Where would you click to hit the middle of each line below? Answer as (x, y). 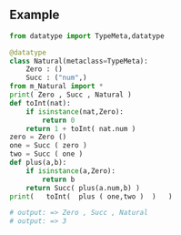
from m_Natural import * (56, 87)
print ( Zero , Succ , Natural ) (70, 95)
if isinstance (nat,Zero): (75, 112)
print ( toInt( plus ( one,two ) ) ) (91, 196)
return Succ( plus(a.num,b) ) (83, 188)
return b (59, 179)
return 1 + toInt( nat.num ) (81, 128)
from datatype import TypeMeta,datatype (87, 36)
